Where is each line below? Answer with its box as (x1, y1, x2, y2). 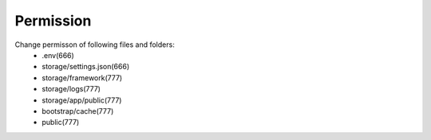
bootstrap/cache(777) (42, 106, 114, 115)
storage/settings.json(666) (42, 62, 130, 72)
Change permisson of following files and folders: (14, 40, 175, 49)
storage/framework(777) (42, 72, 123, 83)
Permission (14, 12, 92, 29)
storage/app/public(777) (42, 95, 122, 105)
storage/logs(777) (42, 84, 101, 94)
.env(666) (42, 50, 75, 60)
